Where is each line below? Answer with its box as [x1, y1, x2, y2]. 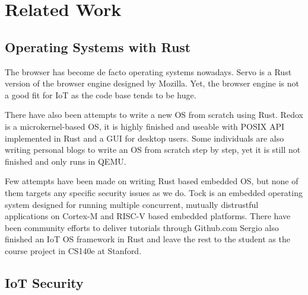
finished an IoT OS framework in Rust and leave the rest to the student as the [5, 233, 290, 245]
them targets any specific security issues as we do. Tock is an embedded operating [5, 186, 303, 198]
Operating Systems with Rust [5, 37, 191, 56]
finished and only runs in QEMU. [5, 155, 126, 167]
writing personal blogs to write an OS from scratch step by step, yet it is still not [5, 143, 301, 156]
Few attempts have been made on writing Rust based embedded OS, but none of [5, 175, 299, 187]
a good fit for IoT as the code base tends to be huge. [5, 88, 196, 101]
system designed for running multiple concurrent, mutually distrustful [5, 198, 259, 210]
